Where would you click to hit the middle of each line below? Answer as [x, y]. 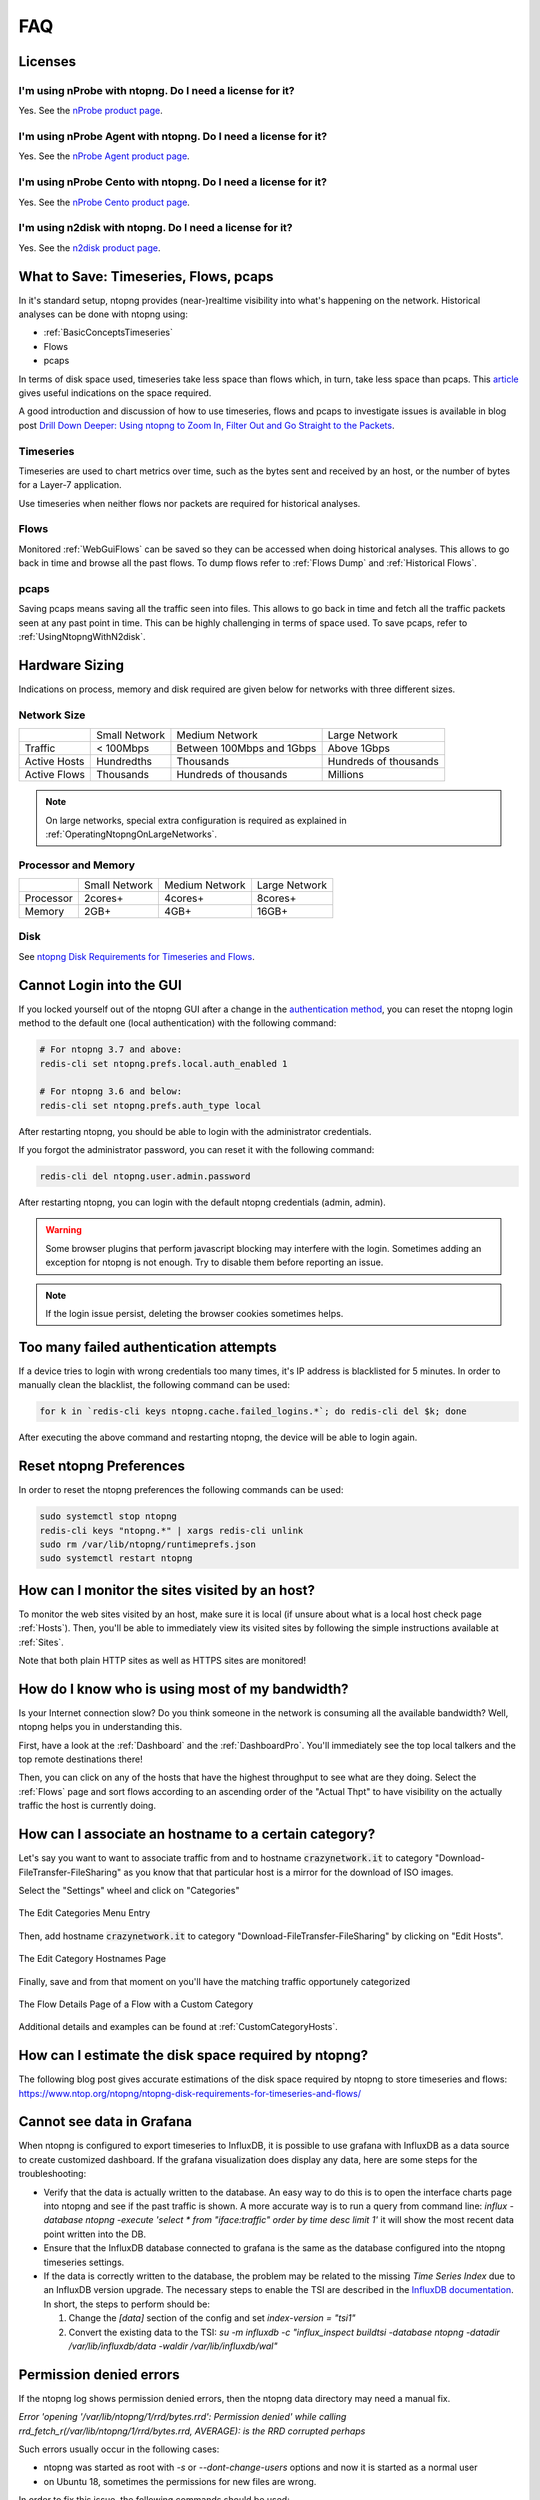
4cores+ [184, 898]
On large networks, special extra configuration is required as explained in [196, 820]
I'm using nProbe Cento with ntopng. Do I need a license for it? [172, 182]
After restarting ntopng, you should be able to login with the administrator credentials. [195, 1131]
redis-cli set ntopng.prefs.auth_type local [150, 1105]
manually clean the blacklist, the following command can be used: [154, 1385]
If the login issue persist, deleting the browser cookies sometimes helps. [194, 1313]
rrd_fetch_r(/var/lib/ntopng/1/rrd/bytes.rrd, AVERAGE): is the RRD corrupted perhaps [192, 2431]
